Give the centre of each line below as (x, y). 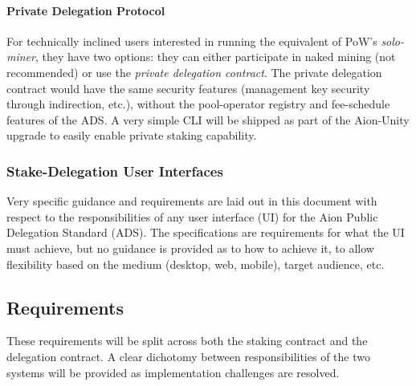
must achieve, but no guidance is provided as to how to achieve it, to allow (190, 248)
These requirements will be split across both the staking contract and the (187, 341)
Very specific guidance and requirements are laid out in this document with (192, 201)
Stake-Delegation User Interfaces (115, 171)
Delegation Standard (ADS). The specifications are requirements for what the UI (206, 232)
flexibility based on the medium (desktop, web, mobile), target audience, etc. (196, 264)
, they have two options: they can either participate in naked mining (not (215, 57)
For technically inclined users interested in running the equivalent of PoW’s (192, 41)
